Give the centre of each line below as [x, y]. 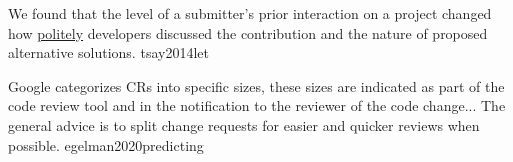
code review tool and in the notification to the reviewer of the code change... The [257, 105]
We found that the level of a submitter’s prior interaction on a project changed [250, 13]
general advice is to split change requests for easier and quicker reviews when [244, 124]
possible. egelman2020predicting [106, 144]
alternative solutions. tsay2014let [108, 52]
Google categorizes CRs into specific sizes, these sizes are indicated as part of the [256, 85]
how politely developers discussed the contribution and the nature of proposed [248, 32]
